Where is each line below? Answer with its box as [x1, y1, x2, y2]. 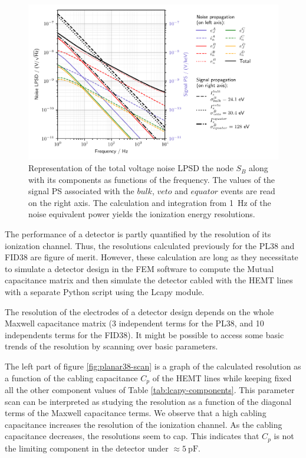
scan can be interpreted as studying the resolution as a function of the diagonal [5, 395, 292, 407]
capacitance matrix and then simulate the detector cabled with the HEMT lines [5, 274, 293, 286]
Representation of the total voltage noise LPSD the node [28, 162, 233, 174]
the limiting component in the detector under [5, 441, 169, 454]
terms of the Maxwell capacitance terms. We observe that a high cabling [5, 407, 266, 419]
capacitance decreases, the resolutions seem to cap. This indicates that [5, 430, 259, 442]
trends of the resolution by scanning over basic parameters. [5, 340, 218, 352]
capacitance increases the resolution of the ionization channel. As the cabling [5, 418, 282, 430]
